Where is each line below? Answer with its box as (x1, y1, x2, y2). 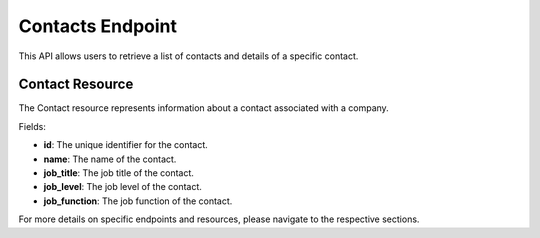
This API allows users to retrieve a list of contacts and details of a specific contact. (18, 50, 359, 62)
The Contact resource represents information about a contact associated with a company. (18, 102, 389, 114)
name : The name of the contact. (43, 153, 177, 165)
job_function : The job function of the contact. (43, 195, 233, 207)
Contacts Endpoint (18, 15, 177, 37)
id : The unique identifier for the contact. (43, 139, 209, 151)
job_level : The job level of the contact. (43, 181, 202, 193)
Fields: (18, 120, 47, 132)
